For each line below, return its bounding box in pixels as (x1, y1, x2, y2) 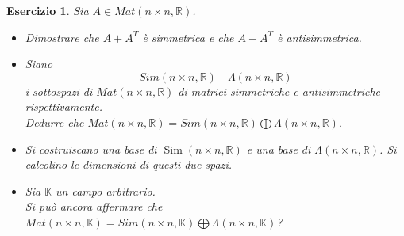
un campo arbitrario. (56, 182, 156, 199)
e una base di (246, 140, 311, 157)
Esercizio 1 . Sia (6, 2, 89, 18)
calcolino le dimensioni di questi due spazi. (25, 156, 232, 173)
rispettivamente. (25, 98, 102, 115)
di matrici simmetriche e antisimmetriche (178, 82, 380, 99)
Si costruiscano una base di (25, 140, 157, 157)
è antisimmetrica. (277, 29, 362, 45)
